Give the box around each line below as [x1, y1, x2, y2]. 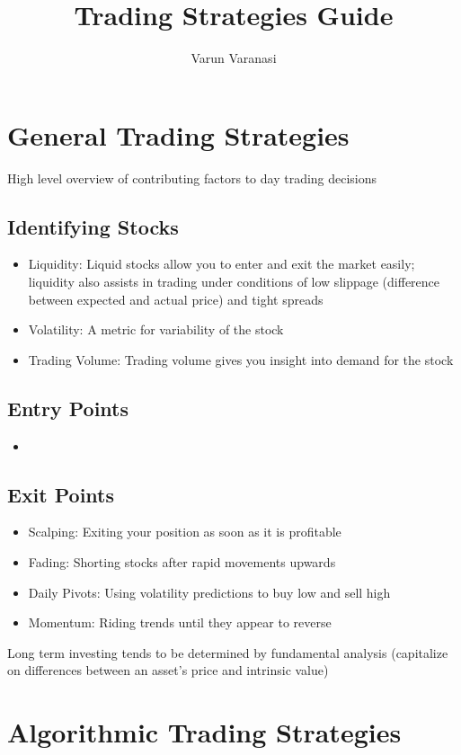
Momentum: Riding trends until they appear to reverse [28, 613, 332, 632]
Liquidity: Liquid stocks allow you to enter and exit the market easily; [28, 254, 415, 273]
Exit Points [7, 480, 115, 508]
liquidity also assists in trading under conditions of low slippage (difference [28, 272, 440, 291]
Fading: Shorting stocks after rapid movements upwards [28, 553, 336, 572]
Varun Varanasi [191, 49, 277, 67]
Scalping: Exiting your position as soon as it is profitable [28, 522, 341, 541]
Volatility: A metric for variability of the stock [28, 320, 284, 339]
